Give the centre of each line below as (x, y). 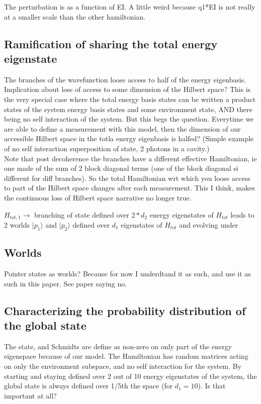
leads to (242, 214)
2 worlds (17, 224)
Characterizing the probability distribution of (125, 310)
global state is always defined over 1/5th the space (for (89, 386)
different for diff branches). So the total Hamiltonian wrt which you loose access (127, 178)
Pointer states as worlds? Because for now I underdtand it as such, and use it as (127, 273)
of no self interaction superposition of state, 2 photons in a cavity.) (107, 148)
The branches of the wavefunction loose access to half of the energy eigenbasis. (125, 79)
